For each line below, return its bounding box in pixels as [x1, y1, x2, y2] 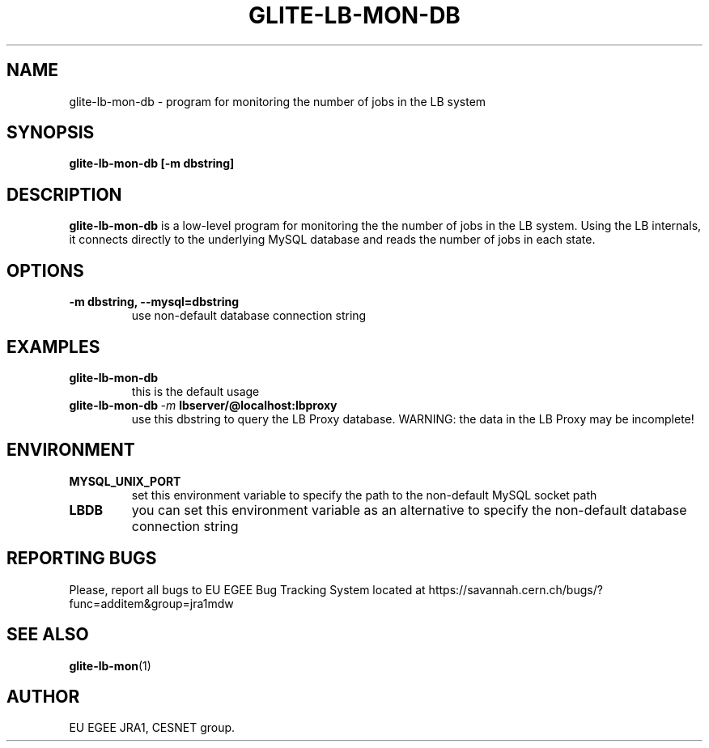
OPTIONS [6, 260, 84, 281]
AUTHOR [6, 686, 80, 707]
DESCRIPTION [6, 184, 122, 205]
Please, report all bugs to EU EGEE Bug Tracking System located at [69, 582, 426, 597]
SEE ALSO [6, 624, 89, 645]
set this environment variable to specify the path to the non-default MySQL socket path [131, 487, 597, 502]
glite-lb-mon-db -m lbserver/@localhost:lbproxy [69, 397, 338, 412]
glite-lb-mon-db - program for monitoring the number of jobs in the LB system [69, 94, 486, 108]
